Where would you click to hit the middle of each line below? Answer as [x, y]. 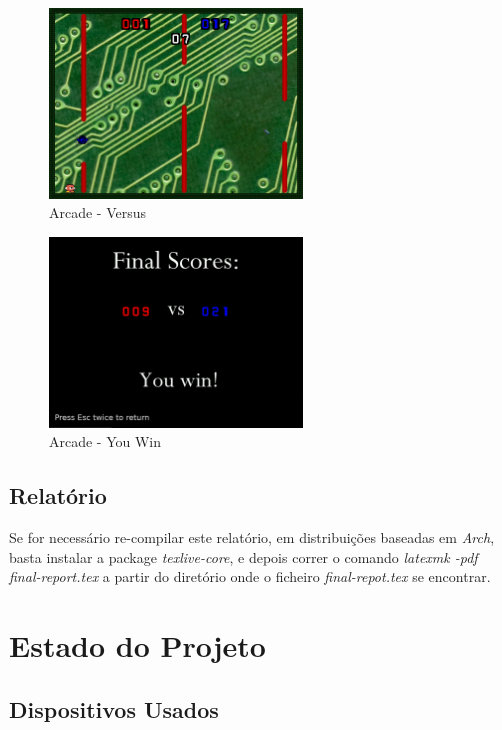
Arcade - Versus [98, 212]
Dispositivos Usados [114, 708]
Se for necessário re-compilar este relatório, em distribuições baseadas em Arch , [252, 537]
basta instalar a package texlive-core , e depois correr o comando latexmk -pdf [243, 556]
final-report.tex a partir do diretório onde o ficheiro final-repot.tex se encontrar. [250, 576]
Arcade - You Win [105, 441]
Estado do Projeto [137, 645]
